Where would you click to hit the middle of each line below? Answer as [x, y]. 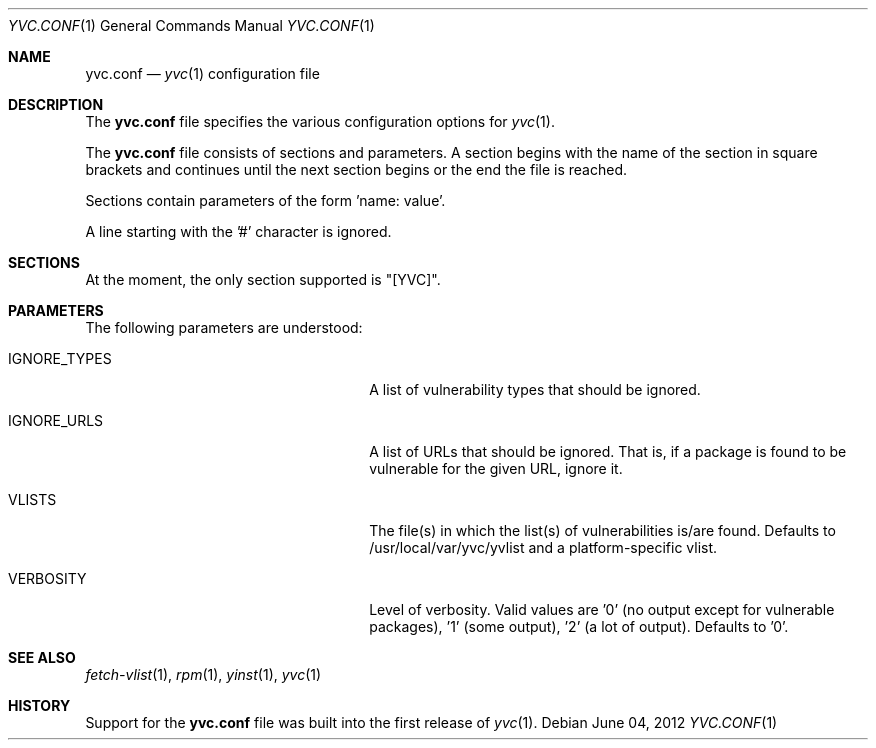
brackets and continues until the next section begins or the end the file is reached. [356, 169]
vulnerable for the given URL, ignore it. [496, 468]
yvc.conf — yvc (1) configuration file [202, 73]
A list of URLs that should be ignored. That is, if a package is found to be [608, 451]
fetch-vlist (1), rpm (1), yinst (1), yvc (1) [203, 674]
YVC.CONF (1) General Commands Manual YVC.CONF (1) [191, 25]
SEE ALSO [42, 657]
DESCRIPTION [56, 104]
